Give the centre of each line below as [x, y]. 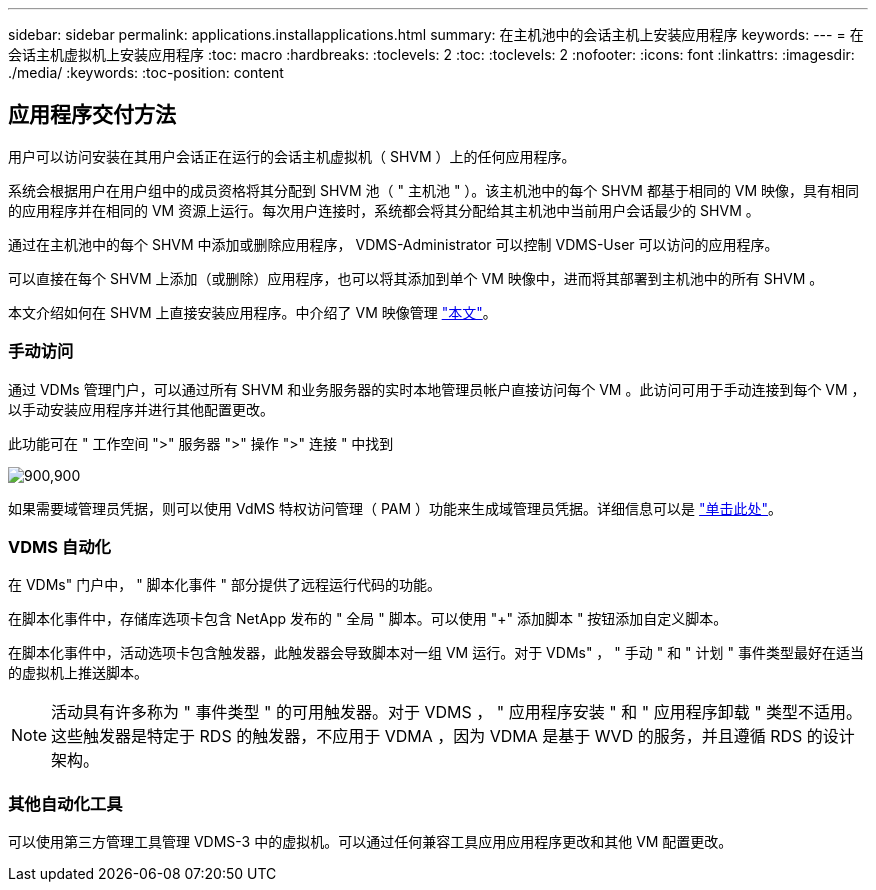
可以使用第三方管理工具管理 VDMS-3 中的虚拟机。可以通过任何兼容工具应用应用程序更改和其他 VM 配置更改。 [370, 842]
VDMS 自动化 [59, 546]
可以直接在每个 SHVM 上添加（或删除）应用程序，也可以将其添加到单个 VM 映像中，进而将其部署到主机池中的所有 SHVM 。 [416, 278]
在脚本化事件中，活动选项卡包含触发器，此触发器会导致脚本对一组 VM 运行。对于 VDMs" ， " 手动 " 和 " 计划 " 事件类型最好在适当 [436, 653]
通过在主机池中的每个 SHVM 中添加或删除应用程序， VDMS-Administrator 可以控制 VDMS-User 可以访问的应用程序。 [393, 244]
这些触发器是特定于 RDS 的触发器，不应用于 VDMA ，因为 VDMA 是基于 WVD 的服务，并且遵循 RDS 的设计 [453, 736]
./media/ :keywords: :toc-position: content [146, 72]
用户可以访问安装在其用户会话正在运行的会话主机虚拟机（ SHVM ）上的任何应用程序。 [292, 156]
